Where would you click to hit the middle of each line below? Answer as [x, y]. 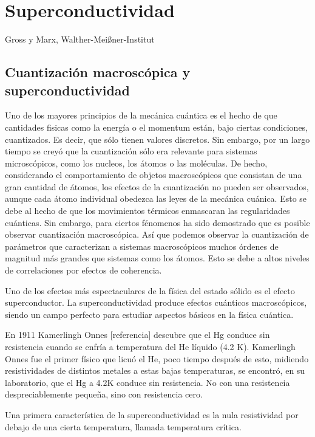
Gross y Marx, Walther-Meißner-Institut [80, 39]
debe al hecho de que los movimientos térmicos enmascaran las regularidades [147, 211]
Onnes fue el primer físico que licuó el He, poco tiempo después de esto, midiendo [157, 358]
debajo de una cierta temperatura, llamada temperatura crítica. [123, 426]
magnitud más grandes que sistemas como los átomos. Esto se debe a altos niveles [157, 258]
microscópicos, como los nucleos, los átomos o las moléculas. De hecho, [136, 163]
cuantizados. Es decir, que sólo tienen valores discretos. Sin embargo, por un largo [157, 139]
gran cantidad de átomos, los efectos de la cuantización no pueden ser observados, [157, 186]
